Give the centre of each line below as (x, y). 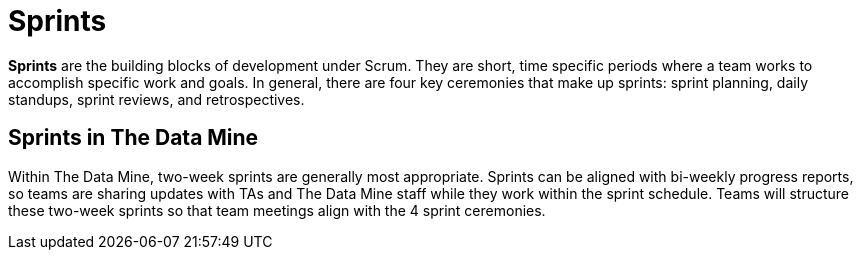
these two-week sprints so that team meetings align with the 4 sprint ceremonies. (277, 210)
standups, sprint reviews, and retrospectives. (156, 99)
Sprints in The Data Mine (133, 138)
